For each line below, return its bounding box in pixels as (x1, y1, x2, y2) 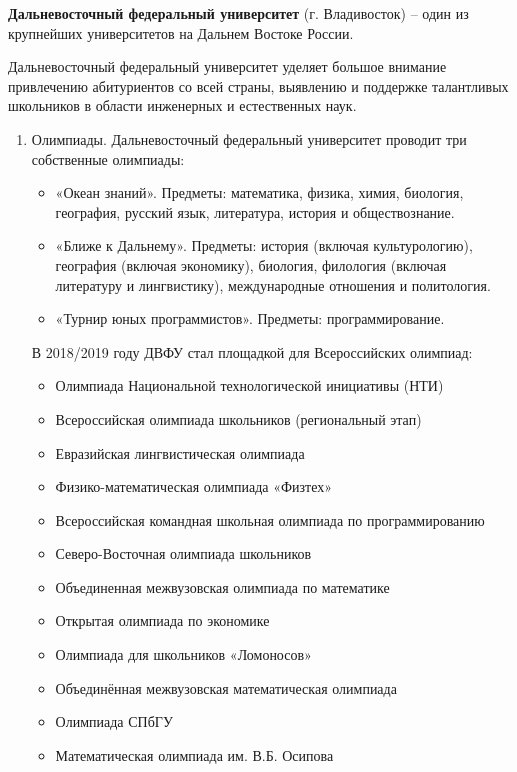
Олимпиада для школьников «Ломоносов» (55, 644, 312, 665)
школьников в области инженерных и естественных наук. (8, 95, 357, 116)
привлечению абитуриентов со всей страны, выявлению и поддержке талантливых (8, 75, 509, 96)
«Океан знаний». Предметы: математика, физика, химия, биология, (55, 182, 464, 203)
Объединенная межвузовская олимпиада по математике (55, 576, 390, 597)
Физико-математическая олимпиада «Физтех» (55, 476, 332, 497)
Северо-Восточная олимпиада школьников (55, 543, 312, 564)
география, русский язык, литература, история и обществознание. (55, 201, 455, 222)
